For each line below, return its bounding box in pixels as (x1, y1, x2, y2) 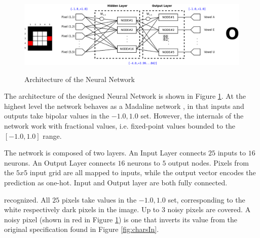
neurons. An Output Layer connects (4, 157, 116, 168)
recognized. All (4, 194, 50, 205)
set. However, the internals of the (140, 110, 244, 121)
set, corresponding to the (168, 194, 245, 205)
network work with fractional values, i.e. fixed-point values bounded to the (4, 121, 236, 131)
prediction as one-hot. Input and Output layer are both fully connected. (4, 177, 228, 188)
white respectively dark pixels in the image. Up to (4, 204, 160, 215)
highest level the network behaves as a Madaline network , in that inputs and (4, 100, 244, 111)
